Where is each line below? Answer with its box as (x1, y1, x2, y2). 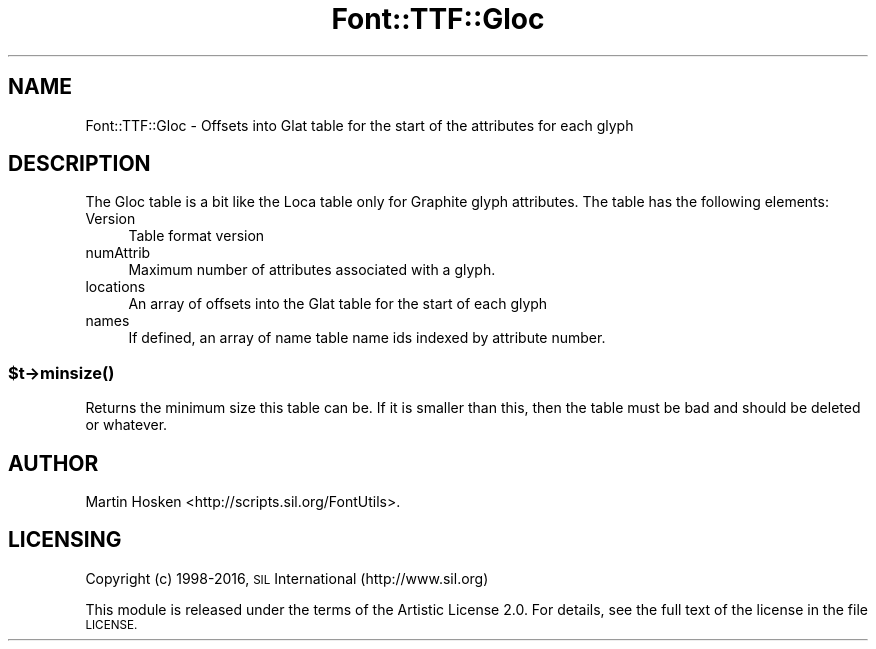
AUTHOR (8, 450, 99, 476)
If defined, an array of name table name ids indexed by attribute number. (128, 329, 606, 347)
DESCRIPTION (8, 151, 151, 177)
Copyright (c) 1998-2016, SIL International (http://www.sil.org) (85, 569, 489, 587)
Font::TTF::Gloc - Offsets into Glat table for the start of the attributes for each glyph (85, 116, 634, 134)
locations (85, 278, 146, 296)
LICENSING (8, 527, 122, 553)
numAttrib (85, 244, 151, 262)
